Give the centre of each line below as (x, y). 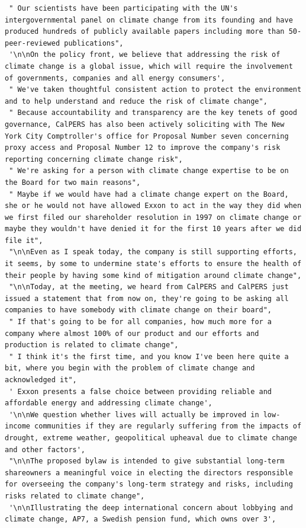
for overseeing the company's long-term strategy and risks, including (149, 484)
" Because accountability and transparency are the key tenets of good (153, 113)
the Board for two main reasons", (73, 182)
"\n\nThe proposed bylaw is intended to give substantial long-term (147, 461)
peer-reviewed (33, 43)
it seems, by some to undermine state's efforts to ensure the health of (153, 264)
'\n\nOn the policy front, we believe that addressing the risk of (145, 55)
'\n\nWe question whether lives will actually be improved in (134, 415)
